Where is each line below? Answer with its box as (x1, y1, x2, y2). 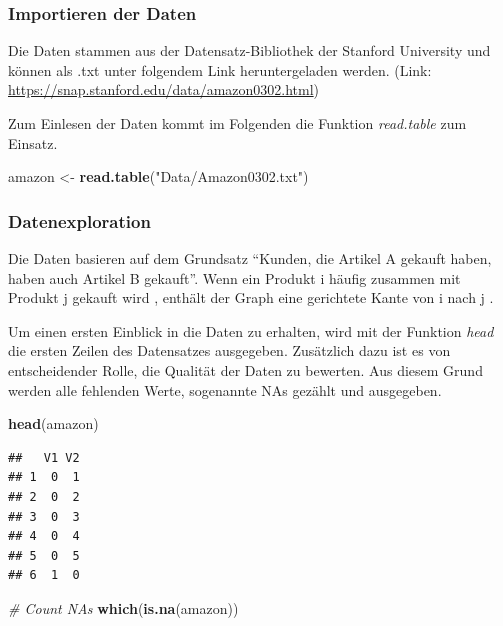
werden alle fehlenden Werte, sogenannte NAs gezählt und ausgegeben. (8, 379, 442, 400)
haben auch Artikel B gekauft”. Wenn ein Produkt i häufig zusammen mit (8, 267, 461, 288)
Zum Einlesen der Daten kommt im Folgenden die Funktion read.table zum (8, 113, 467, 133)
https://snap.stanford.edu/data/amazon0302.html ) (8, 79, 320, 100)
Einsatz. (8, 132, 58, 153)
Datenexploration (8, 208, 151, 233)
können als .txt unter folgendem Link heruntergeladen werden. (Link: (8, 59, 432, 80)
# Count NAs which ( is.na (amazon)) (8, 597, 239, 618)
